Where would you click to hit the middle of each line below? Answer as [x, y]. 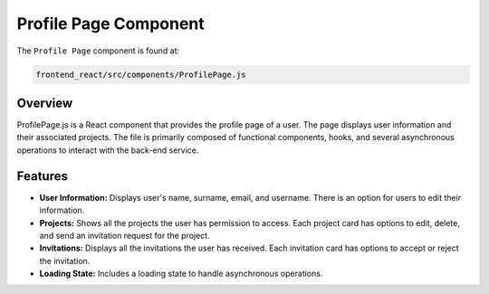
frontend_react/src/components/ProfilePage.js [141, 74]
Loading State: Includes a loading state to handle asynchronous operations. [181, 274]
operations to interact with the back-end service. [108, 150]
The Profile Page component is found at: [98, 51]
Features [42, 176]
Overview [45, 103]
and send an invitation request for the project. [125, 235]
